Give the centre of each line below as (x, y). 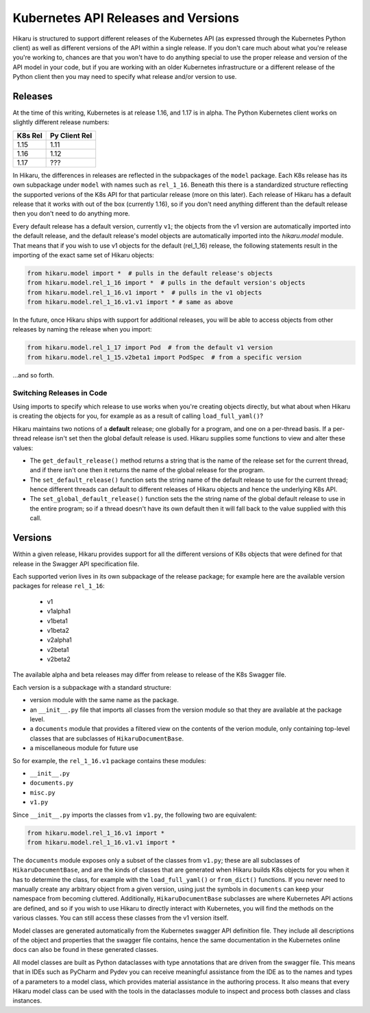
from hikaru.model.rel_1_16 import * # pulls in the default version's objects (166, 283)
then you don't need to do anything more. (71, 213)
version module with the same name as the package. (104, 700)
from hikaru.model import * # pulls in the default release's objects (150, 273)
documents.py (52, 783)
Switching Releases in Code (60, 393)
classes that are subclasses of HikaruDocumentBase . (107, 738)
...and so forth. (34, 375)
